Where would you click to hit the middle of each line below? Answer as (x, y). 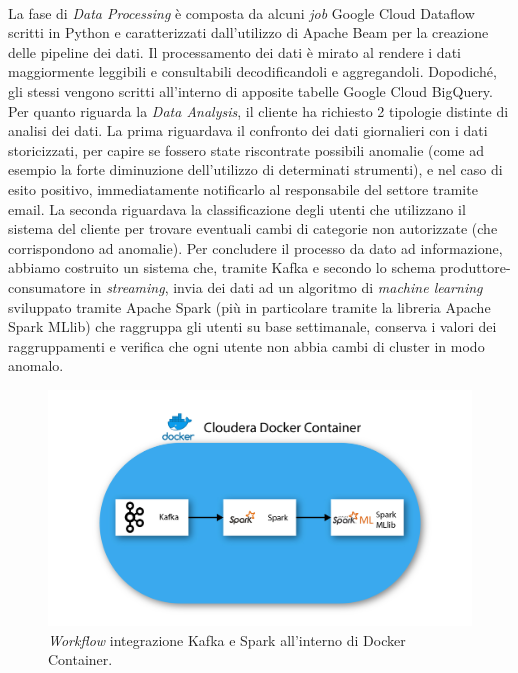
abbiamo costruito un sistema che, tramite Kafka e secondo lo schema (222, 267)
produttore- (475, 267)
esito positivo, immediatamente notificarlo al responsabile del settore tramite (243, 188)
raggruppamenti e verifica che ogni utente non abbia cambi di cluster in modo (246, 345)
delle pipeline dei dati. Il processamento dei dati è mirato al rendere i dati (234, 51)
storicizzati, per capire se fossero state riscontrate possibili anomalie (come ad (246, 149)
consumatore (47, 286)
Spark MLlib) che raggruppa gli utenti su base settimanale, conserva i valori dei (252, 326)
